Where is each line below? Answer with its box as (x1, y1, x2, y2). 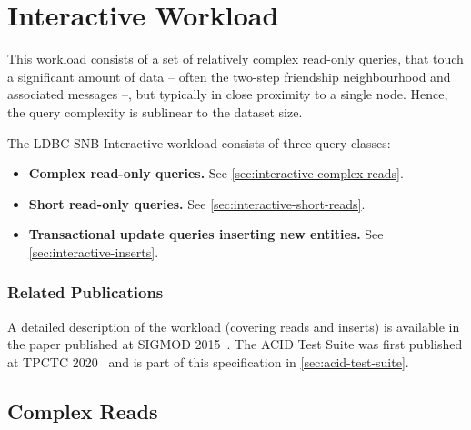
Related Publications (7, 281, 164, 304)
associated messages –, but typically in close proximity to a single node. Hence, (7, 85, 448, 104)
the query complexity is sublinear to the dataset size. (7, 102, 303, 121)
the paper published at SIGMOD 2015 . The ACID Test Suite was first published (7, 335, 463, 354)
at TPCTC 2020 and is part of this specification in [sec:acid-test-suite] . (7, 352, 409, 371)
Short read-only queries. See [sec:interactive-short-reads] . (28, 194, 366, 213)
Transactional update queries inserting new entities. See (28, 225, 384, 244)
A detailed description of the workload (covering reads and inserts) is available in (7, 316, 460, 335)
